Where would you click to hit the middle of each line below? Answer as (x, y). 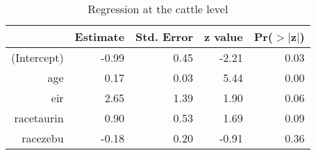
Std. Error (164, 36)
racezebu (43, 138)
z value (223, 36)
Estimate (100, 36)
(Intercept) (38, 57)
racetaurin (39, 118)
